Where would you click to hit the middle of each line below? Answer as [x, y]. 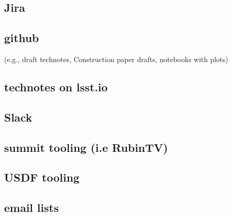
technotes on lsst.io [56, 86]
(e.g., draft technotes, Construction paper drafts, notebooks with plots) [116, 59]
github [22, 38]
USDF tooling [42, 177]
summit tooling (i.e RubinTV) [86, 147]
